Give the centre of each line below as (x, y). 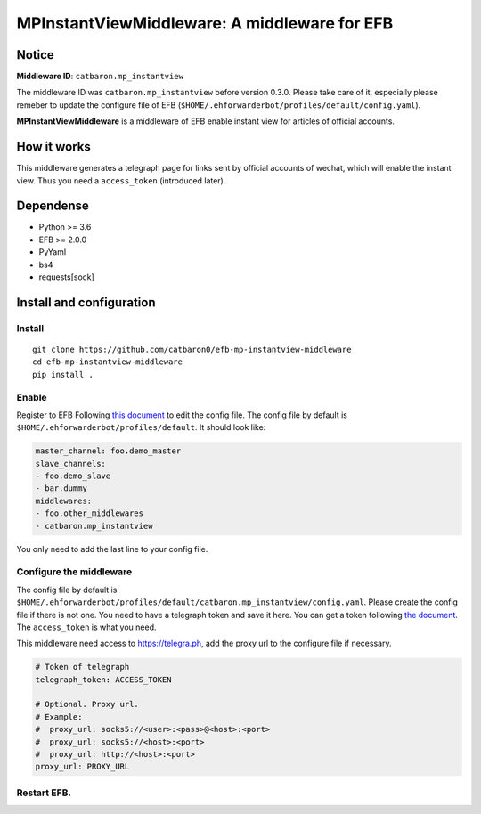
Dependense (53, 206)
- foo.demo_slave (73, 476)
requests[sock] (67, 277)
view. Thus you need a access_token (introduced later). (121, 180)
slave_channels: (71, 464)
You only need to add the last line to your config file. (112, 549)
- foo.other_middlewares (90, 513)
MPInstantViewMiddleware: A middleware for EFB (205, 23)
